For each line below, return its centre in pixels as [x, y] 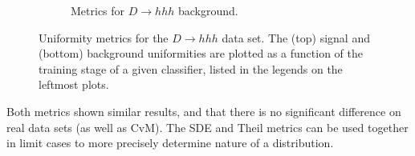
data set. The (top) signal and [296, 37]
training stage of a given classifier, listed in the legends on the [191, 68]
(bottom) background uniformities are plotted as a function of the [201, 53]
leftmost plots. [74, 84]
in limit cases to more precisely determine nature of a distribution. [170, 143]
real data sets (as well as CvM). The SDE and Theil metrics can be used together [207, 127]
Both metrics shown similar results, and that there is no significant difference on [204, 111]
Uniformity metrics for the [104, 37]
